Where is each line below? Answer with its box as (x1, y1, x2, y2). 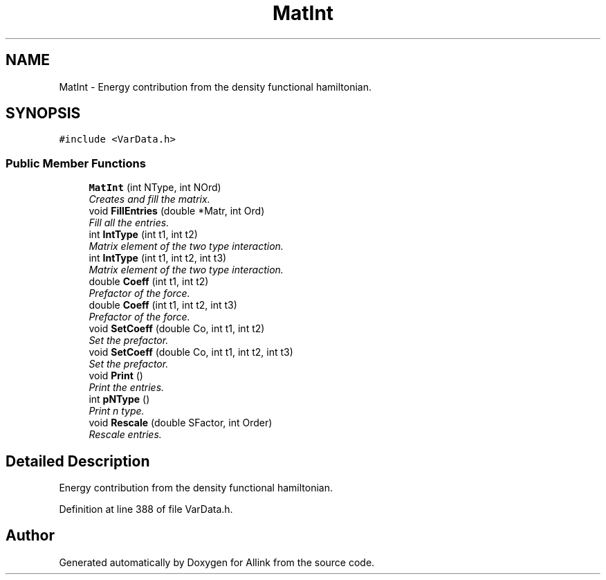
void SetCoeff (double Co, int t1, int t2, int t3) (89, 346, 293, 359)
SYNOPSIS (6, 105, 81, 123)
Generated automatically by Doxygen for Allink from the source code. (59, 556, 375, 568)
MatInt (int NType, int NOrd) (89, 181, 221, 194)
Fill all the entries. (89, 217, 169, 229)
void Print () (89, 370, 143, 382)
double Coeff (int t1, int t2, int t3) (89, 299, 237, 311)
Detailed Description (6, 452, 150, 470)
